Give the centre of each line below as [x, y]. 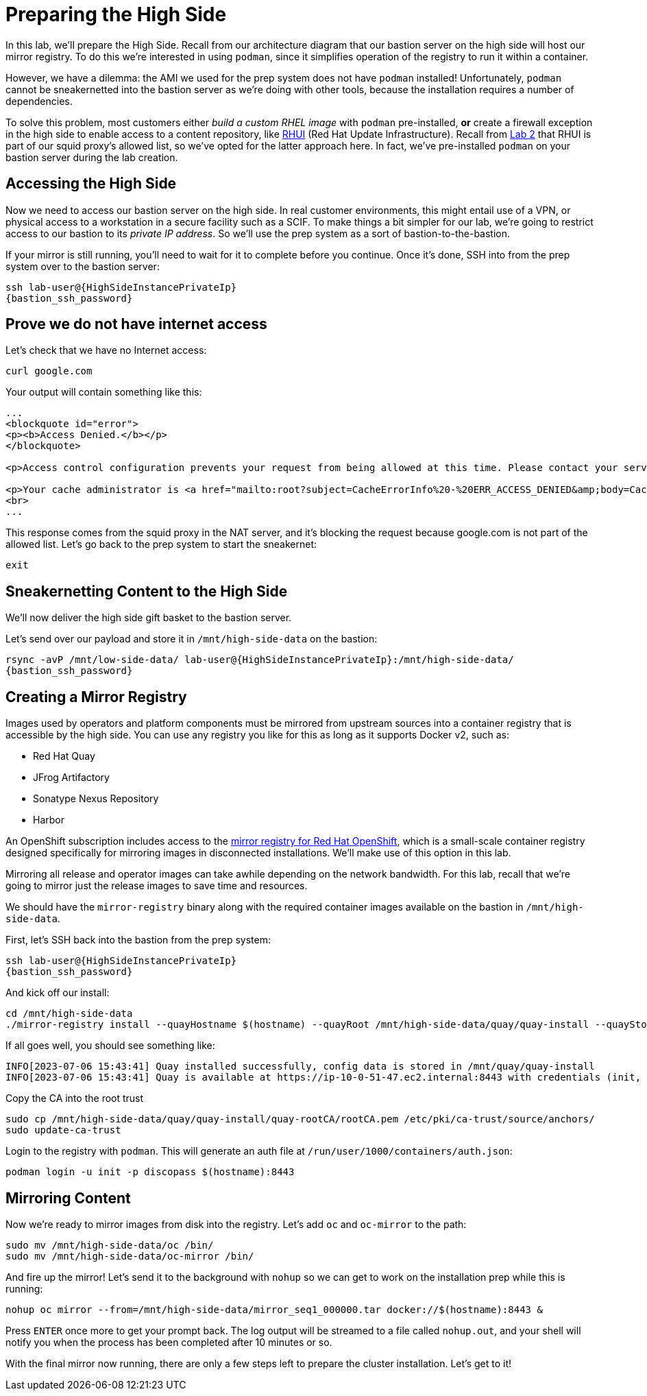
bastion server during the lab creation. [92, 157]
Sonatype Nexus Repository [96, 799]
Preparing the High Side [116, 14]
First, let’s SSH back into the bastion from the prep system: [138, 940]
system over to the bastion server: [83, 266]
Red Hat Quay [64, 756]
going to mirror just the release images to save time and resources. [157, 886]
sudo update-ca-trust [63, 1130]
